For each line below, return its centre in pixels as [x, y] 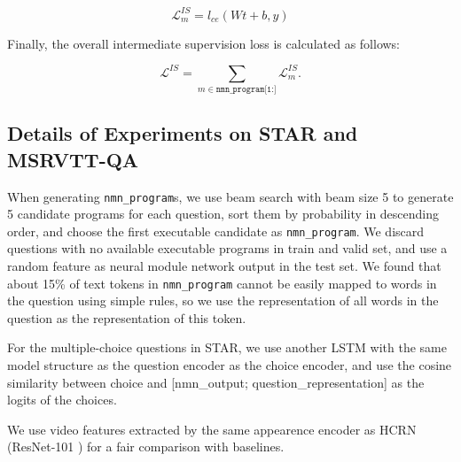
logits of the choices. [62, 400]
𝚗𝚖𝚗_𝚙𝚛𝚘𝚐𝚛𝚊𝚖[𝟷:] [246, 89]
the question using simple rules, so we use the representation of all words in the [223, 300]
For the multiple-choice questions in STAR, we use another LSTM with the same [227, 347]
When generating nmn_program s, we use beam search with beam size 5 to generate [230, 196]
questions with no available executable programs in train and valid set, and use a [227, 248]
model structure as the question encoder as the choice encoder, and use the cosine [230, 365]
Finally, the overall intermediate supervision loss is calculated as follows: [204, 43]
